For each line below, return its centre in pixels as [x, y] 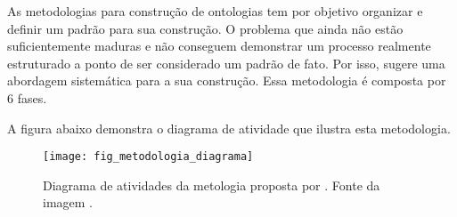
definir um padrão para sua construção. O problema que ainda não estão [205, 28]
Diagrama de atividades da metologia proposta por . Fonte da [212, 185]
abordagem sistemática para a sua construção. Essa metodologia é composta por [227, 80]
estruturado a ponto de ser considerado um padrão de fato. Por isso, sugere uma [226, 63]
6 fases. [27, 97]
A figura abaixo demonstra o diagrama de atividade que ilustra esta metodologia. [229, 128]
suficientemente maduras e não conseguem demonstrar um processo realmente [219, 46]
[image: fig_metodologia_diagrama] [148, 157]
